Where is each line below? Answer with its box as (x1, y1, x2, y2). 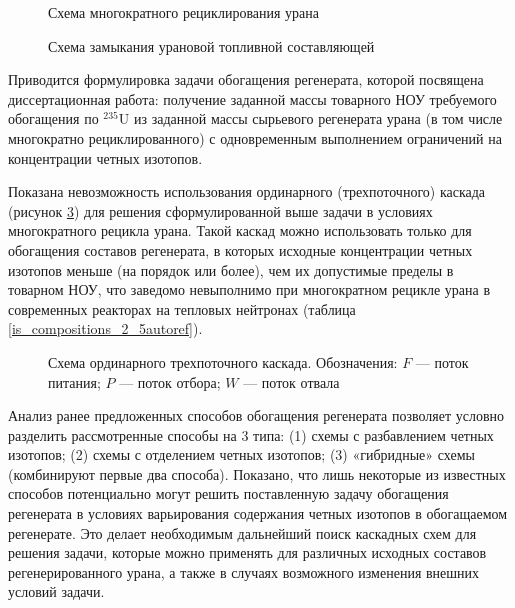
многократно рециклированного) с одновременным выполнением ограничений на (8, 127, 502, 148)
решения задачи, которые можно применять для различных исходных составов (8, 542, 487, 563)
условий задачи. (8, 581, 105, 602)
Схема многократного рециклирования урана (48, 2, 320, 22)
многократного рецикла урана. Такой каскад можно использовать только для (8, 220, 472, 241)
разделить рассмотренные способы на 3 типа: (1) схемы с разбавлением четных (8, 424, 494, 445)
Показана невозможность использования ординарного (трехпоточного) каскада (8, 181, 486, 202)
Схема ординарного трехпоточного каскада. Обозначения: (48, 351, 398, 372)
